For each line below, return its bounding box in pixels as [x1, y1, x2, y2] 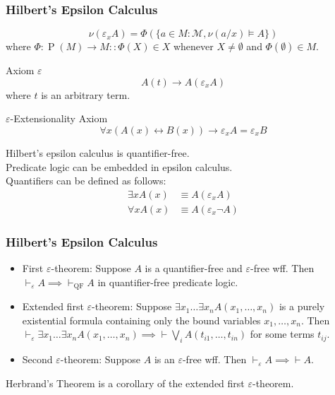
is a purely [279, 299, 325, 314]
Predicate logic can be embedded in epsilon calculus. [6, 159, 233, 174]
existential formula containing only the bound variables [22, 312, 261, 327]
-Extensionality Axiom [10, 111, 108, 126]
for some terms [250, 326, 315, 341]
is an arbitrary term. [41, 87, 130, 102]
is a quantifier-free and [145, 261, 243, 276]
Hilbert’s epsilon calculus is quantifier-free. [6, 146, 190, 160]
